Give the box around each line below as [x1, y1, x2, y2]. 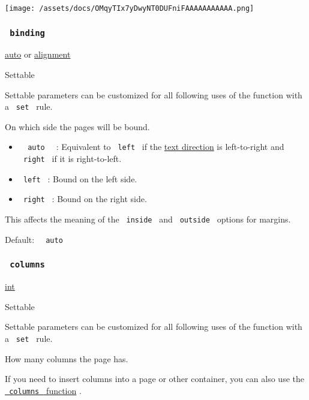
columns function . [9, 384, 82, 396]
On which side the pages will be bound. [5, 120, 150, 133]
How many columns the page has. [5, 352, 128, 365]
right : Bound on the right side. [23, 193, 147, 205]
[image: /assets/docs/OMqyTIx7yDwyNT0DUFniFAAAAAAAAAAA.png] [5, 4, 254, 13]
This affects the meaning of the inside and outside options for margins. [5, 213, 291, 225]
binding [10, 28, 45, 38]
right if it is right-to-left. [23, 152, 122, 165]
